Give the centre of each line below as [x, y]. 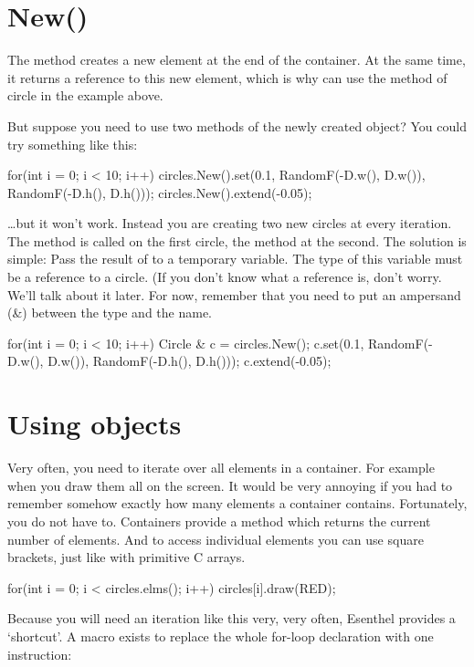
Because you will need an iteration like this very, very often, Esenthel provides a [232, 618]
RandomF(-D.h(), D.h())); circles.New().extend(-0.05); [160, 192]
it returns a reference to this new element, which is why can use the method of [227, 77]
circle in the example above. [85, 95]
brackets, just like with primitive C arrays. [126, 557]
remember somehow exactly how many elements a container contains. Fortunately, [237, 503]
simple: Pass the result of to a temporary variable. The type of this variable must [235, 259]
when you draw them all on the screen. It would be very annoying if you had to [230, 485]
